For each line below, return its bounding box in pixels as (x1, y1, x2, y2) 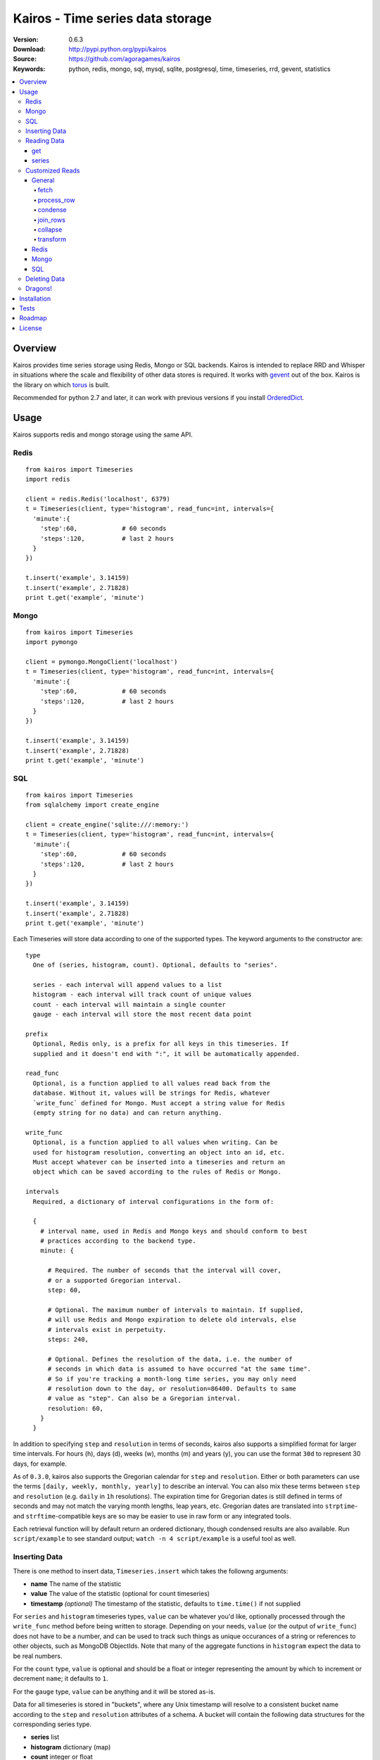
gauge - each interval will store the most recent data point (32, 1010, 253, 1019)
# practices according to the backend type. (39, 1237, 196, 1245)
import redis (25, 475, 70, 484)
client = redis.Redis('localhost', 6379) (25, 495, 170, 503)
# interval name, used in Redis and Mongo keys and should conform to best (39, 1227, 308, 1235)
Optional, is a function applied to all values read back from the (32, 1079, 271, 1087)
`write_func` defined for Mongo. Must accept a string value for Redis (32, 1099, 286, 1107)
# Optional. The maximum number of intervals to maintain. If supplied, (47, 1306, 304, 1314)
